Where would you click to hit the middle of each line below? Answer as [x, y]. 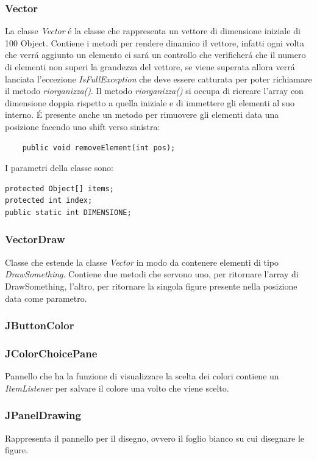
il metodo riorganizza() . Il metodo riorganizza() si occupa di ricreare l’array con [154, 91]
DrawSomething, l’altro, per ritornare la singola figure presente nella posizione [151, 286]
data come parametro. [46, 298]
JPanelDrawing [43, 415]
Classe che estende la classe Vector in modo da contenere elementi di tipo [142, 262]
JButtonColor [40, 325]
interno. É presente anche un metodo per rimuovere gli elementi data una [142, 115]
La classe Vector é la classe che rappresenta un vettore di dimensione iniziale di [153, 31]
